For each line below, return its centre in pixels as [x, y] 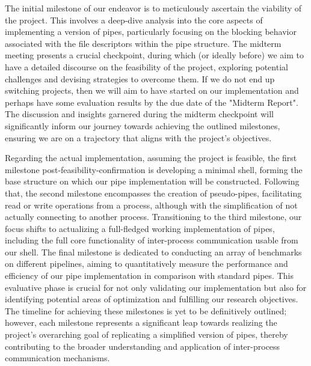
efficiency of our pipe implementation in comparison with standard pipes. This [149, 276]
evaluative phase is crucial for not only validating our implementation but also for [156, 287]
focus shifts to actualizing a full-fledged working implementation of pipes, [140, 228]
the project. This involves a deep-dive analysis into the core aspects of [134, 20]
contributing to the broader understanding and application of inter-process [143, 346]
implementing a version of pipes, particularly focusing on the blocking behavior [151, 32]
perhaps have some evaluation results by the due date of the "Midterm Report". [152, 102]
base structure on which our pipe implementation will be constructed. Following [152, 181]
